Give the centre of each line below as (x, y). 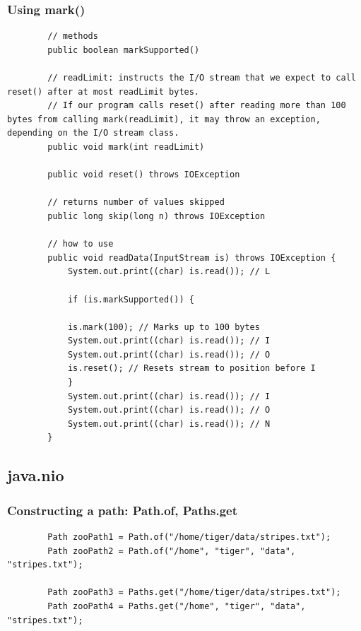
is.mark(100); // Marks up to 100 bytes (164, 327)
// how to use (81, 244)
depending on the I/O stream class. (93, 133)
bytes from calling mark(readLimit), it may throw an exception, (164, 119)
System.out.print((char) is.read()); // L (169, 272)
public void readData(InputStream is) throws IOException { (192, 258)
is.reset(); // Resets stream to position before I (191, 368)
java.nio (36, 475)
